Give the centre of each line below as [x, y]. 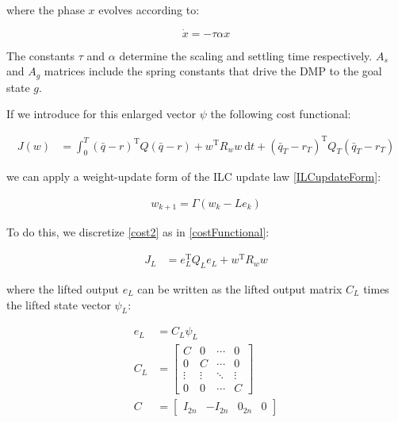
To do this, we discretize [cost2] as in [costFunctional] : [138, 232]
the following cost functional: [281, 114]
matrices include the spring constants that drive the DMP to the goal [213, 71]
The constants [41, 55]
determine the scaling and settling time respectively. [246, 55]
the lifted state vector [59, 304]
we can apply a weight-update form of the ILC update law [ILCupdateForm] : [194, 176]
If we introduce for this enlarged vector [101, 114]
